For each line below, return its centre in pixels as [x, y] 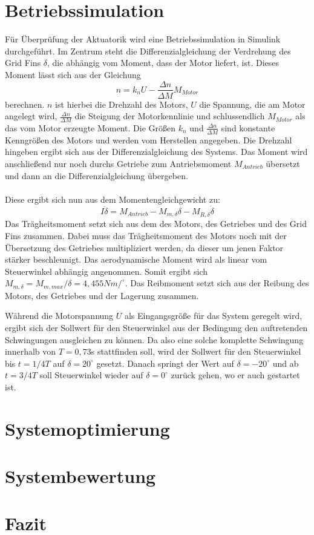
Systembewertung [80, 476]
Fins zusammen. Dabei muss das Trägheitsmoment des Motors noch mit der [146, 235]
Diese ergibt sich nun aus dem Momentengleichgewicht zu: [113, 199]
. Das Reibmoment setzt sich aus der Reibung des [217, 283]
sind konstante [248, 127]
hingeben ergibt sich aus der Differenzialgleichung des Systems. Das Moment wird [156, 152]
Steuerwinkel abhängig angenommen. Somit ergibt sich [106, 271]
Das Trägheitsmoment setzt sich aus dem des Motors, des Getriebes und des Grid [156, 224]
